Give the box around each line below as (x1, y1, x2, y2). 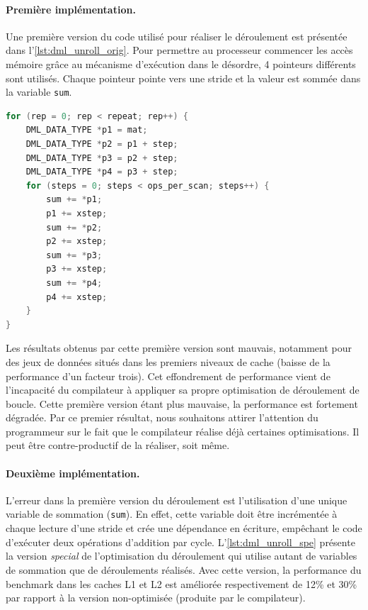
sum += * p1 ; (46, 194, 103, 205)
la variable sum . (6, 84, 72, 99)
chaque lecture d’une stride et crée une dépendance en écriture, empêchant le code (6, 521, 362, 536)
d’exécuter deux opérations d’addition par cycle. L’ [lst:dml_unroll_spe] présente (6, 534, 355, 549)
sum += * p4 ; (46, 277, 103, 288)
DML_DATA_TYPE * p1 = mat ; (25, 125, 148, 135)
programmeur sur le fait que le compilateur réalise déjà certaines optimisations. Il (6, 423, 360, 438)
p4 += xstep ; (46, 292, 108, 302)
